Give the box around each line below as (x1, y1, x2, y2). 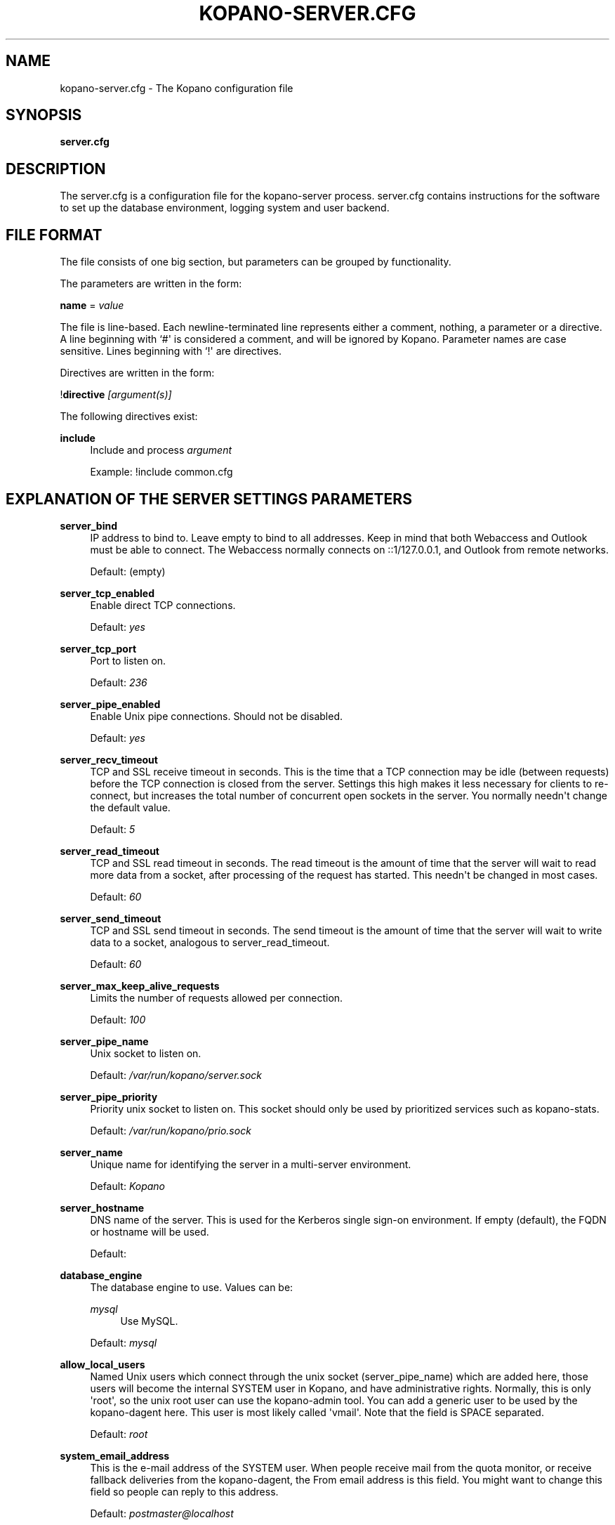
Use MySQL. (120, 1314, 178, 1327)
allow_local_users (60, 1358, 145, 1370)
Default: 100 (90, 1013, 146, 1026)
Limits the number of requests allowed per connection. (90, 991, 343, 1004)
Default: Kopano (90, 1179, 166, 1192)
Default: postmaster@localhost (90, 1507, 234, 1519)
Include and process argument (90, 444, 232, 457)
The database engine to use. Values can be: (90, 1281, 293, 1293)
